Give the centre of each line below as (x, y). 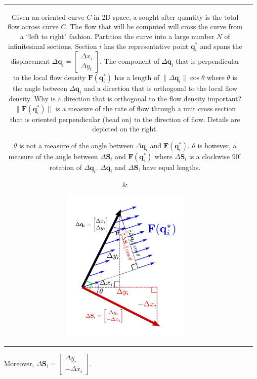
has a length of (137, 77)
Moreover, (19, 363)
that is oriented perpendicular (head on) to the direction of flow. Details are (125, 119)
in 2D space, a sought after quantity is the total (166, 17)
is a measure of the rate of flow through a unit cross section (146, 108)
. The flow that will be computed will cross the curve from (154, 26)
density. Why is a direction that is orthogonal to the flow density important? (125, 99)
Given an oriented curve (48, 17)
